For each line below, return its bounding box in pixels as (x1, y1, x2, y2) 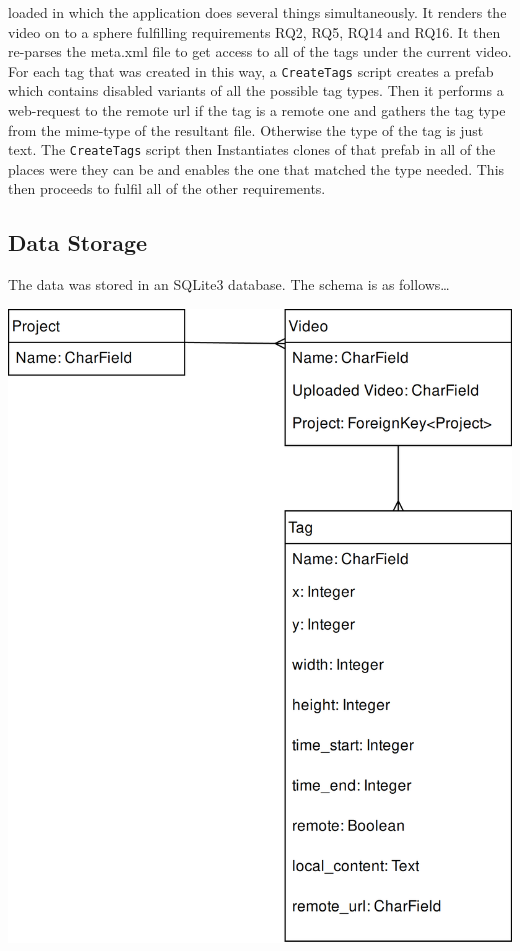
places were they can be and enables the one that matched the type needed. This (8, 158, 505, 179)
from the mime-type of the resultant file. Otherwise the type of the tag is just (8, 119, 484, 140)
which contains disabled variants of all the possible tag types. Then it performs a (8, 80, 504, 101)
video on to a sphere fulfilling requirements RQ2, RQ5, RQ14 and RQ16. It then (8, 21, 501, 42)
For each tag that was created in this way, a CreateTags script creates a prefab (8, 60, 494, 81)
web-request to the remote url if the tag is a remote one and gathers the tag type (8, 100, 506, 121)
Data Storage (8, 227, 148, 258)
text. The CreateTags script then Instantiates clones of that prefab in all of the (8, 139, 496, 160)
